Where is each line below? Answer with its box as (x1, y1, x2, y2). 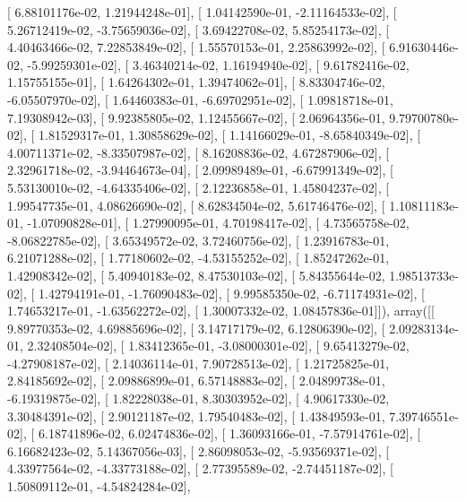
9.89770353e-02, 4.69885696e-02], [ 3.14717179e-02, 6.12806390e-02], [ (7, 318, 385, 337)
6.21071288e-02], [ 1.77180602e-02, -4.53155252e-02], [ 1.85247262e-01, (7, 248, 390, 267)
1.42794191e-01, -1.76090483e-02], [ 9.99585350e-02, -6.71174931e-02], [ (38, 283, 425, 302)
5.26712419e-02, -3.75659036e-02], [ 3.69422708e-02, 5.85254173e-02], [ (7, 20, 390, 39)
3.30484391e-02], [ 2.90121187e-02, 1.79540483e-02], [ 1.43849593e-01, (7, 406, 385, 425)
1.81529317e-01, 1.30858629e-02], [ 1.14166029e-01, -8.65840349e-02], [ (38, 125, 421, 144)
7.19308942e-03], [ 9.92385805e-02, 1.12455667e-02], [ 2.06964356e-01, (7, 108, 385, 126)
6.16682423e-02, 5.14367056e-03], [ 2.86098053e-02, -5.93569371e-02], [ (7, 441, 390, 460)
